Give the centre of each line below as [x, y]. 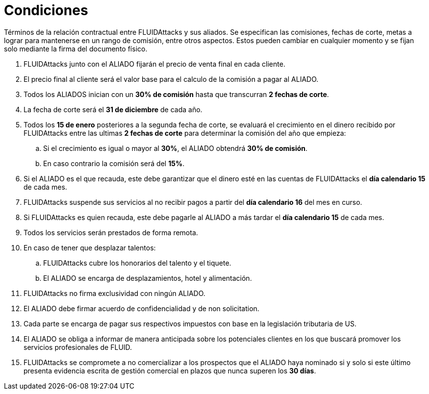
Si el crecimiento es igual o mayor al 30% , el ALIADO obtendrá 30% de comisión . [176, 148]
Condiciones [46, 10]
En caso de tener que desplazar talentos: [90, 247]
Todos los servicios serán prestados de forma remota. [111, 232]
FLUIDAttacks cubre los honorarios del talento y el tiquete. [137, 263]
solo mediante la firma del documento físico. [76, 49]
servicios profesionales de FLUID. [78, 347]
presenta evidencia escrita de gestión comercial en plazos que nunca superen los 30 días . [170, 370]
